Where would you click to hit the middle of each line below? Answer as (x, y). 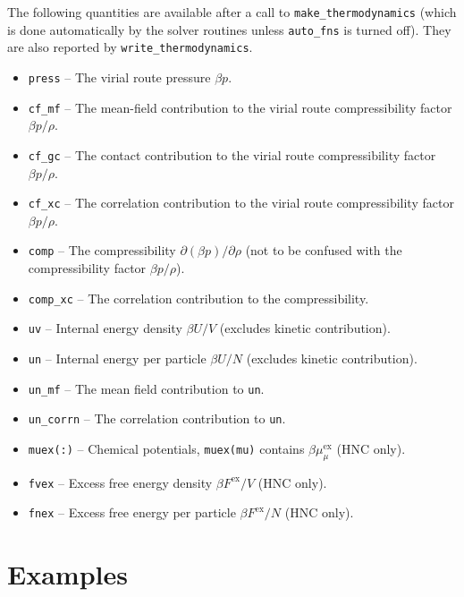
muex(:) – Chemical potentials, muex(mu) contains (166, 448)
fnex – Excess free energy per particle (132, 512)
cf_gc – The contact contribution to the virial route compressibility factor (232, 154)
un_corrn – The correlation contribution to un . (157, 418)
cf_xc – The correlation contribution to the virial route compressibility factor (241, 203)
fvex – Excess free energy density (120, 482)
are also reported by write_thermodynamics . (130, 47)
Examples (67, 574)
